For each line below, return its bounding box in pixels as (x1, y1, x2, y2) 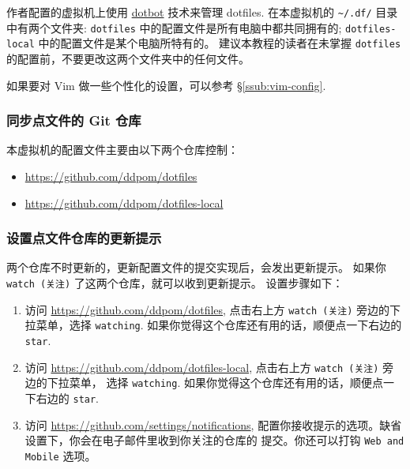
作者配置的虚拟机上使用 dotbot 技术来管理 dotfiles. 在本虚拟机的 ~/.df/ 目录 (6, 4, 398, 20)
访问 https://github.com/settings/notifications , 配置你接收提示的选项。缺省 (24, 416, 402, 433)
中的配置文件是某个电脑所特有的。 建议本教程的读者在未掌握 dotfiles (38, 35, 401, 51)
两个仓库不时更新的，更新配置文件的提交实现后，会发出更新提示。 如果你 (6, 259, 386, 276)
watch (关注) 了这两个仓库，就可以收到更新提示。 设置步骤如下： (6, 274, 344, 291)
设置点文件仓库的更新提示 (6, 228, 162, 248)
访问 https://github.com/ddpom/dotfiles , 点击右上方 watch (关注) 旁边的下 (24, 301, 401, 317)
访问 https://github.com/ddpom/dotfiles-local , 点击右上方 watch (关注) (24, 358, 379, 375)
